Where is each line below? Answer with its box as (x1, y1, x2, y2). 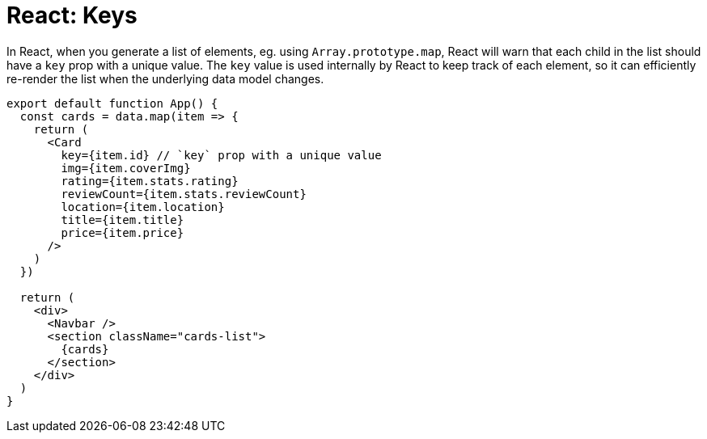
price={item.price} (61, 226, 184, 239)
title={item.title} (61, 213, 184, 226)
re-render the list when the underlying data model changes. (6, 71, 324, 86)
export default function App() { (6, 96, 218, 110)
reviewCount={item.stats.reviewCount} (61, 187, 307, 201)
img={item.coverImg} (61, 161, 191, 175)
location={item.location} (61, 200, 225, 213)
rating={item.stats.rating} (61, 174, 239, 188)
